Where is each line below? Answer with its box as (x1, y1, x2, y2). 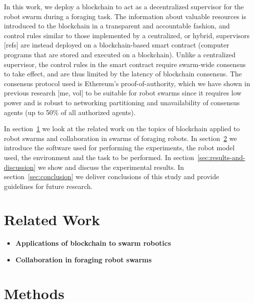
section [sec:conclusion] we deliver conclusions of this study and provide (4, 171, 219, 182)
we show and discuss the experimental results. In (38, 162, 184, 172)
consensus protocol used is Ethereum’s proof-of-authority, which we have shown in (4, 78, 250, 88)
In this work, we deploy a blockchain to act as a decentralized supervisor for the (4, 1, 244, 11)
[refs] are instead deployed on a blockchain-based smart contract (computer (4, 40, 230, 50)
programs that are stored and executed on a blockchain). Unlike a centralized (4, 49, 236, 59)
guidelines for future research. (4, 181, 93, 191)
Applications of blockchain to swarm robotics (15, 238, 171, 248)
